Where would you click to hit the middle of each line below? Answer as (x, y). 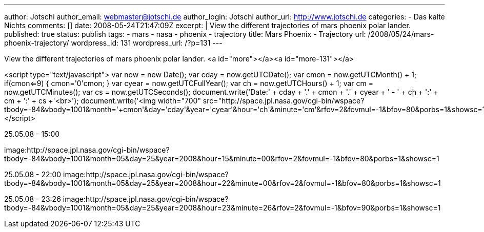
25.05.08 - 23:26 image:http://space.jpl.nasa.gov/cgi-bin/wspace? (116, 199)
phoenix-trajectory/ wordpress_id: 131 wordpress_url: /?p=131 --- (113, 43)
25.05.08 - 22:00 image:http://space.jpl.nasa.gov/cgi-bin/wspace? (116, 174)
